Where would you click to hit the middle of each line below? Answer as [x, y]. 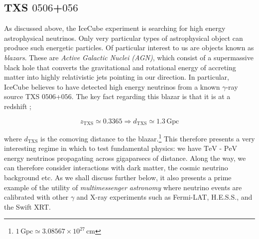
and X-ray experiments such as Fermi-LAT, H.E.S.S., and [164, 197]
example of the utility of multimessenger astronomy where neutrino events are [123, 187]
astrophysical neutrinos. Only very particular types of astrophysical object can [124, 38]
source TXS [22, 96]
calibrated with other [36, 197]
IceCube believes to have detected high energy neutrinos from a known [112, 86]
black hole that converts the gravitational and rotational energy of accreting [120, 67]
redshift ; [18, 106]
